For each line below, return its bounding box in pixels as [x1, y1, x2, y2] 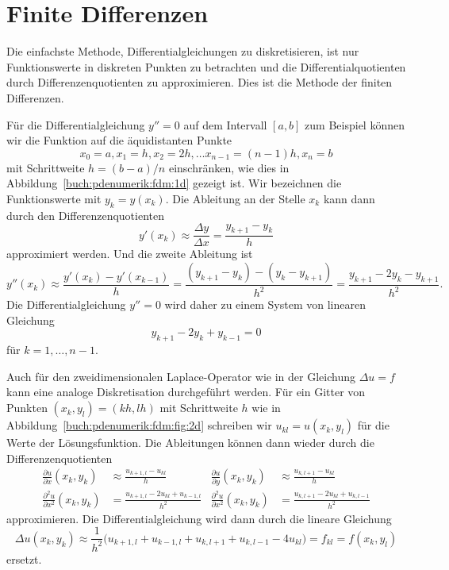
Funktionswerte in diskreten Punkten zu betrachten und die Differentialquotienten [6, 58, 406, 75]
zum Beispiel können [305, 116, 405, 133]
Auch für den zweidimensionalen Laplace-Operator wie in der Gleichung [6, 368, 355, 384]
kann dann [323, 190, 375, 206]
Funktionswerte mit [6, 190, 102, 206]
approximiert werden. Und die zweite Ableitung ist [6, 245, 253, 262]
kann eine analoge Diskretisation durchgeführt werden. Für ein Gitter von [6, 383, 366, 400]
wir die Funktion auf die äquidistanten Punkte [6, 132, 232, 148]
